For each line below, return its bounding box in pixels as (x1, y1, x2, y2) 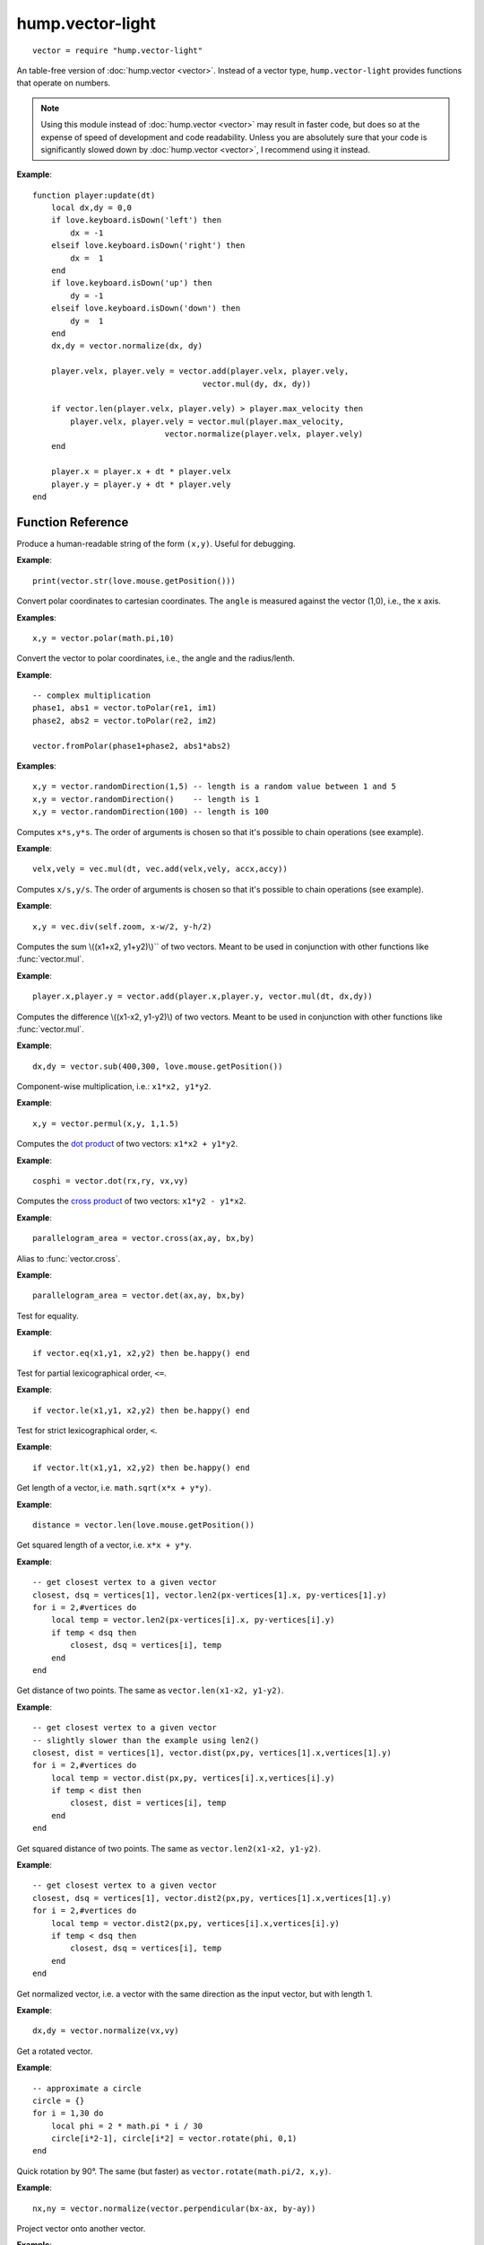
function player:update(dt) (32, 189, 156, 200)
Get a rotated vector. (16, 2046, 93, 2056)
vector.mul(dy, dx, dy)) (202, 378, 312, 389)
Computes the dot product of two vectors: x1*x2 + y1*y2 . (16, 1139, 238, 1149)
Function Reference (16, 515, 129, 530)
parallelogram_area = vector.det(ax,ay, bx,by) (32, 1290, 246, 1301)
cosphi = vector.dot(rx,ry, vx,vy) (32, 1176, 189, 1186)
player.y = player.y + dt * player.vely (50, 479, 232, 489)
